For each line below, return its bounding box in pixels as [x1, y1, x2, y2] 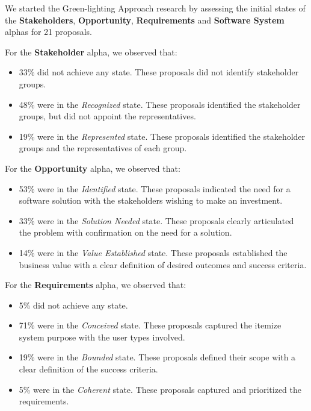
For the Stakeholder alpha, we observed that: [5, 45, 177, 58]
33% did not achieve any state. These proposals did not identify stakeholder [19, 66, 299, 78]
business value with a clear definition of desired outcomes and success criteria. [19, 258, 307, 271]
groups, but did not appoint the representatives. [19, 110, 196, 122]
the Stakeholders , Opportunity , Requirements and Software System [5, 13, 285, 26]
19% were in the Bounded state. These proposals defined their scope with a [19, 351, 296, 363]
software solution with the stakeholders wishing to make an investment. [19, 194, 283, 207]
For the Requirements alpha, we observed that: [5, 278, 186, 291]
